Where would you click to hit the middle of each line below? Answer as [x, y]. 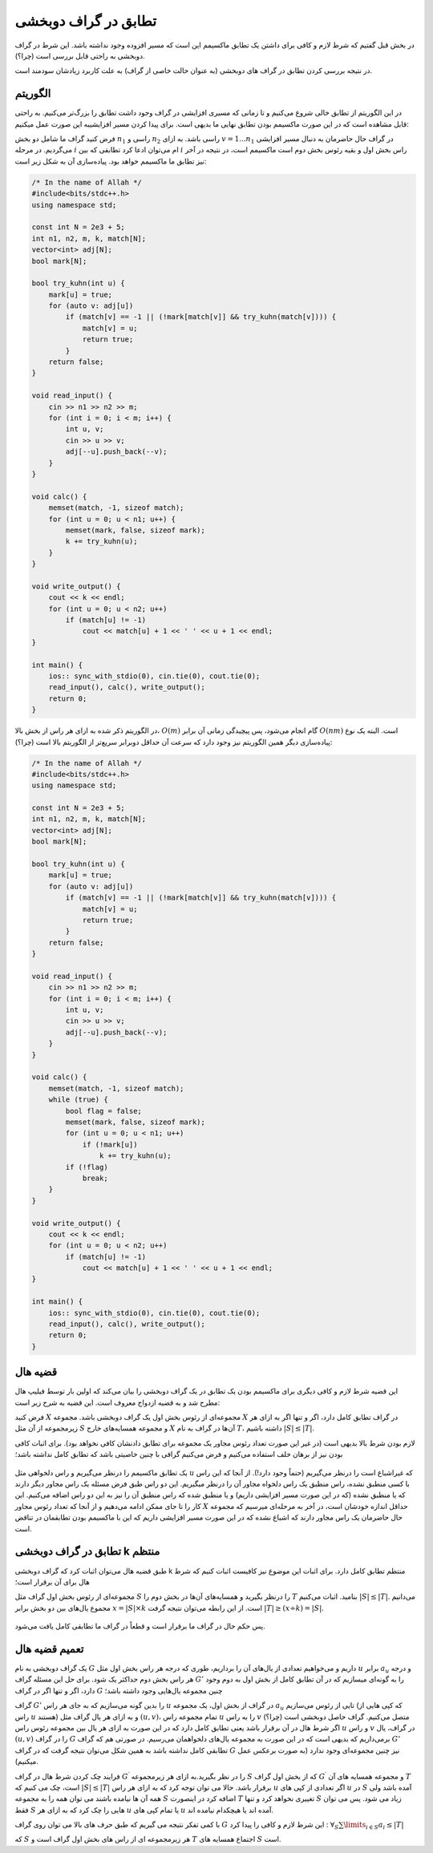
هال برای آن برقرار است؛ [52, 1582]
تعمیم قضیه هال [49, 1649]
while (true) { [78, 1100]
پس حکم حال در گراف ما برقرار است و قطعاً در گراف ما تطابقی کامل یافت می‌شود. [140, 1626]
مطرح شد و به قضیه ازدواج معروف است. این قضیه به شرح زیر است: [117, 1402]
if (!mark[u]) [110, 1144]
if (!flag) [87, 1167]
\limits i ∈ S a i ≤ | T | [374, 1826]
